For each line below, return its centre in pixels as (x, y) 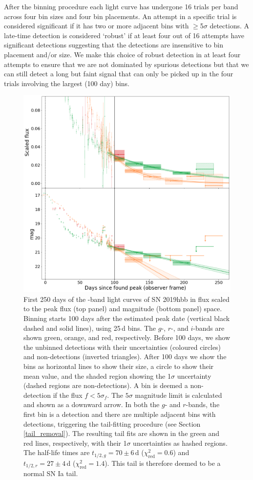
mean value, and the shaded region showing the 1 (97, 376)
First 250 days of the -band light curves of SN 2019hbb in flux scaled (126, 299)
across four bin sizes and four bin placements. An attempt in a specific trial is (120, 16)
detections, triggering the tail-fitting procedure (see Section (112, 423)
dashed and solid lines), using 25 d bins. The (90, 328)
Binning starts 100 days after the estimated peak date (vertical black (127, 318)
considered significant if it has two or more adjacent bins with (96, 26)
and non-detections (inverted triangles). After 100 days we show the (125, 356)
